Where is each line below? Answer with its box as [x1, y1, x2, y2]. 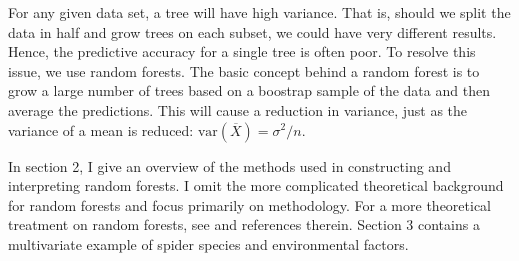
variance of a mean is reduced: [8, 119, 194, 140]
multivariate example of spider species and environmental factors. [8, 233, 409, 254]
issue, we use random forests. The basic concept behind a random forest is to [8, 60, 480, 81]
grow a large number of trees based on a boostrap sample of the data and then [8, 80, 490, 101]
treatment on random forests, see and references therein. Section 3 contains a [8, 214, 480, 235]
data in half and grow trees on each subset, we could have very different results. [8, 21, 497, 42]
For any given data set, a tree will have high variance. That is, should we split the [8, 2, 511, 22]
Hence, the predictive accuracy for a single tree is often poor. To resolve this [8, 41, 476, 62]
